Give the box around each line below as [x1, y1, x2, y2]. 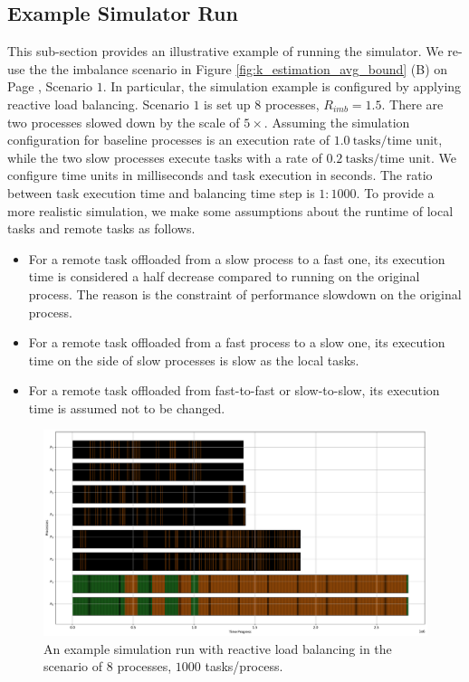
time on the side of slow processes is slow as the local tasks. [28, 350, 359, 369]
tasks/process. [205, 657, 283, 676]
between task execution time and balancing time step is [7, 183, 315, 202]
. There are [381, 94, 444, 113]
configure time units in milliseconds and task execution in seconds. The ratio [7, 166, 433, 185]
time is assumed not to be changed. [28, 398, 225, 417]
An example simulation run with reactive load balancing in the [43, 639, 392, 658]
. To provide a [356, 183, 435, 202]
